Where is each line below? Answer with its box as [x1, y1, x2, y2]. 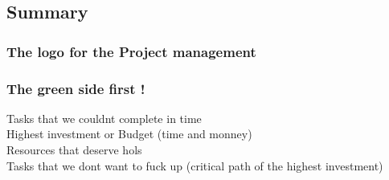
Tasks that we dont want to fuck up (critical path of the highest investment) [6, 157, 383, 174]
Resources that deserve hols [6, 141, 142, 158]
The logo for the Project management [6, 41, 256, 61]
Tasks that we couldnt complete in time [6, 109, 202, 126]
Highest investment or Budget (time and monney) [6, 125, 252, 142]
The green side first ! [6, 78, 145, 98]
